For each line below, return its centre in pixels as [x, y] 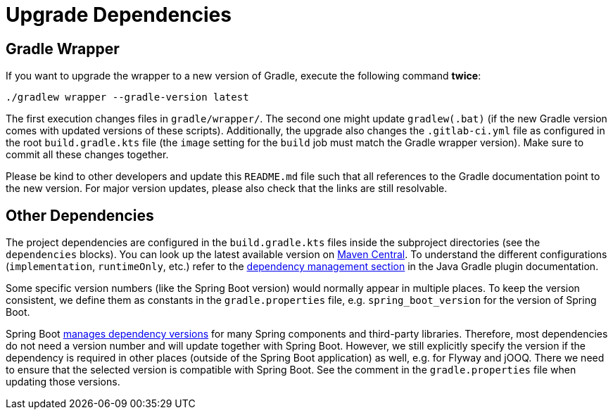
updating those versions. [63, 382]
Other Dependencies [80, 215]
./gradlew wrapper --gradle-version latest [127, 97]
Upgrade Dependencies [119, 15]
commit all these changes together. [87, 155]
